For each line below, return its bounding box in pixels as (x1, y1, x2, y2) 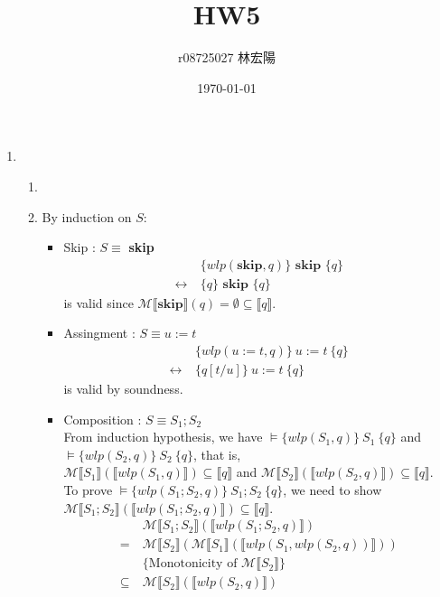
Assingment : (63, 323, 136, 342)
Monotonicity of (148, 557, 238, 571)
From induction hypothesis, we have (63, 427, 263, 446)
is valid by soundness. (63, 379, 183, 397)
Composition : (63, 409, 142, 428)
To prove (63, 480, 113, 499)
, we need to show (283, 480, 382, 499)
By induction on (42, 207, 132, 226)
